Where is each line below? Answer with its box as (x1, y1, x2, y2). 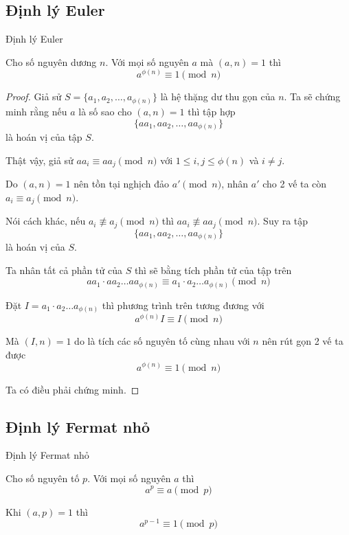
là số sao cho (78, 104, 132, 118)
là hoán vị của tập (5, 130, 82, 144)
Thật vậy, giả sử (5, 152, 74, 167)
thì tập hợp (188, 104, 236, 118)
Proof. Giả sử (5, 89, 62, 104)
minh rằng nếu (5, 104, 67, 118)
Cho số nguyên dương (5, 54, 97, 69)
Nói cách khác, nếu (5, 214, 86, 228)
